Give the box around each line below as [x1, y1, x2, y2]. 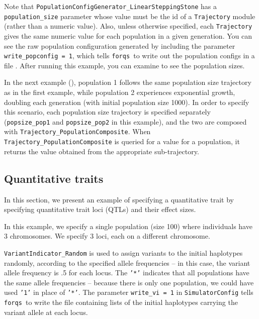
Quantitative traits [4, 170, 104, 186]
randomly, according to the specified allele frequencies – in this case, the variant [4, 257, 250, 268]
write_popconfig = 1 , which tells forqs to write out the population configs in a [4, 50, 255, 61]
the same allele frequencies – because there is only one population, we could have [4, 277, 254, 287]
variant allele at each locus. [4, 306, 88, 317]
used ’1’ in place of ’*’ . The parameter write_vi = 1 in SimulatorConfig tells [4, 287, 253, 297]
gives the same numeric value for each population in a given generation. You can [4, 30, 252, 41]
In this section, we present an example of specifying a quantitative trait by [4, 194, 234, 204]
